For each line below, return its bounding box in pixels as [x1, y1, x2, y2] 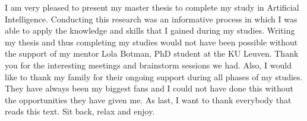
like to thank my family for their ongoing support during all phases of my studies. [5, 70, 303, 83]
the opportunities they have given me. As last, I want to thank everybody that [5, 93, 292, 106]
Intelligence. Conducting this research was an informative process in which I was [5, 12, 297, 25]
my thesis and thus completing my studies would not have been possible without [5, 35, 298, 48]
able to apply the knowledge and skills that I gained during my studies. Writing [5, 24, 295, 37]
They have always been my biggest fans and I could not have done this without [5, 82, 294, 94]
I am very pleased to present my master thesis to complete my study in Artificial [5, 1, 299, 13]
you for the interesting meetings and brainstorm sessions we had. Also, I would [5, 58, 292, 71]
